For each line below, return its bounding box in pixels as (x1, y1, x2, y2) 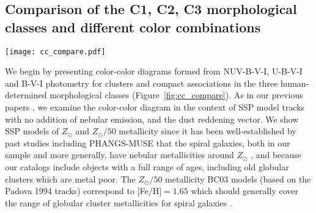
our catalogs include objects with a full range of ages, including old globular (5, 161, 289, 173)
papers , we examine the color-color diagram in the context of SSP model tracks (5, 101, 305, 114)
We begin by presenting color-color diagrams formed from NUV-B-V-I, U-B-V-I (5, 65, 303, 78)
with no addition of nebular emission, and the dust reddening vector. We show (5, 112, 299, 125)
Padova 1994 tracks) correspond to (5, 184, 135, 197)
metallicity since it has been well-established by (119, 125, 296, 137)
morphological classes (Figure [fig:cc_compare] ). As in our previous (50, 88, 303, 101)
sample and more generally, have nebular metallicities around (5, 148, 234, 161)
